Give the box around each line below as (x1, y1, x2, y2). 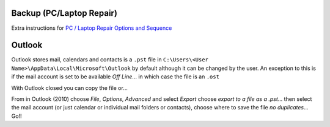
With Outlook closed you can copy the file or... (11, 84, 128, 91)
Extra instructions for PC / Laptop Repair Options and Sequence (11, 24, 172, 32)
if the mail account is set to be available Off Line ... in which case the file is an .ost (11, 73, 220, 80)
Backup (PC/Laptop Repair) (11, 8, 117, 18)
